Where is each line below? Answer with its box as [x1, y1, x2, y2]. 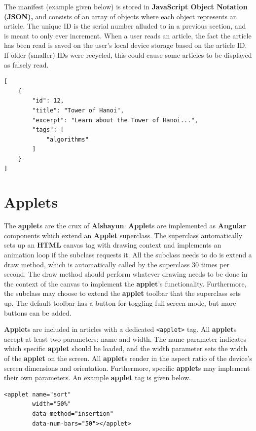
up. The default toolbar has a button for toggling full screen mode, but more [4, 297, 236, 308]
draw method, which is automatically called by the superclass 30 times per [4, 259, 230, 269]
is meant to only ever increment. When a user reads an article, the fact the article [4, 30, 252, 40]
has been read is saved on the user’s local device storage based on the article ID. [4, 40, 247, 50]
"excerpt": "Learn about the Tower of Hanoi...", [32, 116, 198, 124]
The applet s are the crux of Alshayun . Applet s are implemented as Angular [4, 220, 246, 231]
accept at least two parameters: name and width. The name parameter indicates [4, 333, 247, 344]
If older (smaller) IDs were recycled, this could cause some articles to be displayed [4, 49, 252, 60]
